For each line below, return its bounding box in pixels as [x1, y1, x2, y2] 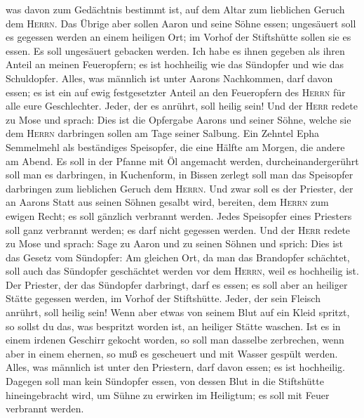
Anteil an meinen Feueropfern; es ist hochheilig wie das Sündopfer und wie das [6, 57, 344, 72]
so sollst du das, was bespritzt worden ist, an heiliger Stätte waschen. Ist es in [6, 318, 341, 333]
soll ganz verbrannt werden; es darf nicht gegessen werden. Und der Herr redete [6, 222, 351, 237]
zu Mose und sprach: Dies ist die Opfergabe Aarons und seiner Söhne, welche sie [6, 112, 351, 126]
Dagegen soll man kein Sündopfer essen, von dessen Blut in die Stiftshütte [6, 374, 324, 388]
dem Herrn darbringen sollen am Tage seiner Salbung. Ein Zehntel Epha [6, 126, 320, 141]
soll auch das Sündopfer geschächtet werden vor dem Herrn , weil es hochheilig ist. [6, 263, 359, 278]
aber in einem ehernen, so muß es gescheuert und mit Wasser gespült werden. [6, 346, 338, 360]
